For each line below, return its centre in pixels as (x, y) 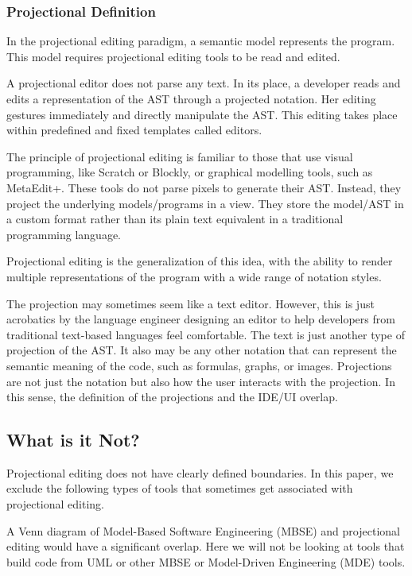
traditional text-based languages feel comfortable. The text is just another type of (206, 334)
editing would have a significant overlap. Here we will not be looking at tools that (206, 546)
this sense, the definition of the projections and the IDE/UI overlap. (172, 397)
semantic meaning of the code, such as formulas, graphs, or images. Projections (199, 365)
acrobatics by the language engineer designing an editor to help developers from (201, 319)
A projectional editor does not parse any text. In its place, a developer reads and (204, 83)
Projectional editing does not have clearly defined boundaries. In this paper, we (200, 472)
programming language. (64, 234)
